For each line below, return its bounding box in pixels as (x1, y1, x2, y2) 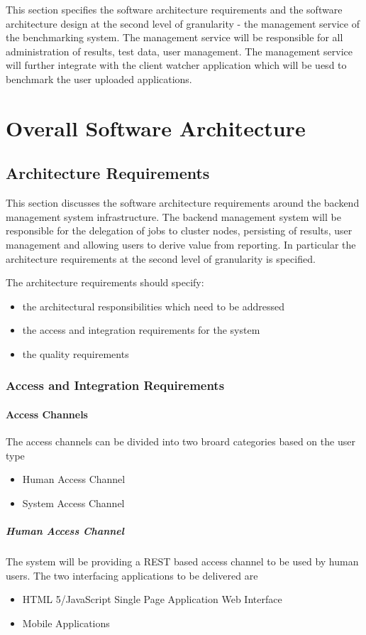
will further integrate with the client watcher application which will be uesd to (6, 58, 347, 72)
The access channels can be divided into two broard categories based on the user (6, 434, 355, 449)
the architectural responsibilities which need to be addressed (22, 298, 285, 313)
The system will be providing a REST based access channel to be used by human (6, 554, 359, 569)
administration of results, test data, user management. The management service (6, 43, 353, 58)
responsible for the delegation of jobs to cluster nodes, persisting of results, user (6, 223, 353, 238)
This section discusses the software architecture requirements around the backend (6, 195, 360, 210)
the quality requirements (22, 346, 129, 361)
